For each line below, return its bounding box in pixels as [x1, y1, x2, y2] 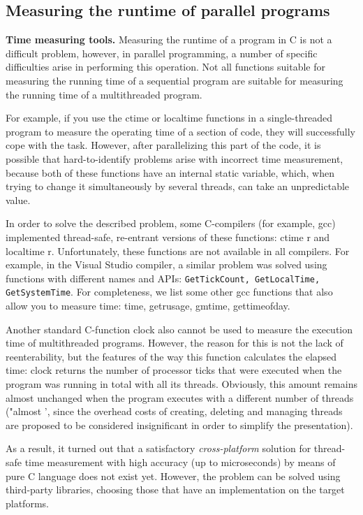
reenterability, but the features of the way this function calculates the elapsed [6, 349, 337, 363]
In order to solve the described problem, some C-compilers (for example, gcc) [6, 216, 336, 231]
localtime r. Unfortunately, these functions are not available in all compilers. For [6, 243, 350, 258]
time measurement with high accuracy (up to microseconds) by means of [24, 454, 336, 469]
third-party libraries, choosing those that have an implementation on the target [6, 482, 345, 497]
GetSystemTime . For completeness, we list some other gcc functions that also [6, 284, 333, 299]
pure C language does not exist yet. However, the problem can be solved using [6, 468, 341, 483]
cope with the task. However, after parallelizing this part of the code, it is [6, 138, 321, 152]
